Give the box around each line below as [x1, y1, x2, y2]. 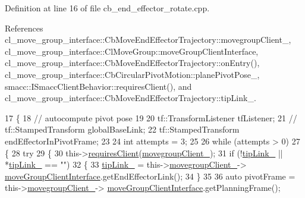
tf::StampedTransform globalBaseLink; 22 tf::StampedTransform [5, 123, 240, 136]
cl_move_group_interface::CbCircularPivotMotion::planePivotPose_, [5, 68, 260, 80]
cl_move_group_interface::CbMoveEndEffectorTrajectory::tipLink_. [5, 92, 256, 104]
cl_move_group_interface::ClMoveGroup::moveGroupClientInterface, [5, 45, 259, 57]
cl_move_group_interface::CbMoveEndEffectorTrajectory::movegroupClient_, [5, 33, 291, 46]
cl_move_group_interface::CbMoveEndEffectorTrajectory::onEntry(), [5, 56, 260, 69]
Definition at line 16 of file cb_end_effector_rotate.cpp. [5, 2, 210, 14]
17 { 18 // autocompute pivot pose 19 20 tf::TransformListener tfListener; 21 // [5, 111, 297, 124]
